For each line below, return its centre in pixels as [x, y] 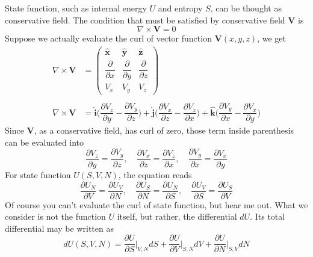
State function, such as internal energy [76, 8]
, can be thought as [246, 8]
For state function [38, 174]
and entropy [180, 8]
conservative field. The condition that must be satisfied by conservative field [145, 20]
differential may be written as [59, 228]
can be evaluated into [45, 142]
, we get [271, 38]
